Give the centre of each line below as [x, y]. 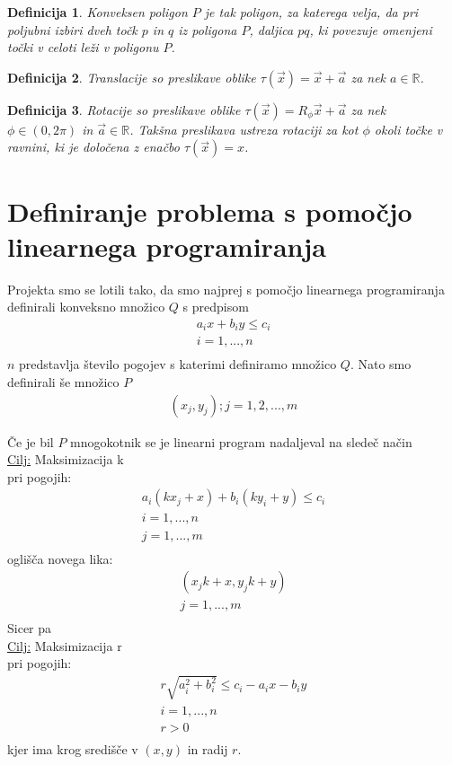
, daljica [271, 29]
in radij [208, 748]
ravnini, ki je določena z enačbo [93, 147]
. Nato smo [381, 364]
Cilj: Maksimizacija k [66, 459]
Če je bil [31, 441]
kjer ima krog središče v [73, 748]
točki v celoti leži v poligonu [83, 47]
